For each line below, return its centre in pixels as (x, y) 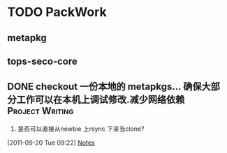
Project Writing (41, 111)
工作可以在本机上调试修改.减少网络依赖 (101, 100)
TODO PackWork (57, 12)
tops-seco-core (43, 61)
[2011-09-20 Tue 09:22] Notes (51, 143)
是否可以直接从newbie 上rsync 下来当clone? (81, 129)
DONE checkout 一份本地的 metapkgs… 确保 (104, 87)
